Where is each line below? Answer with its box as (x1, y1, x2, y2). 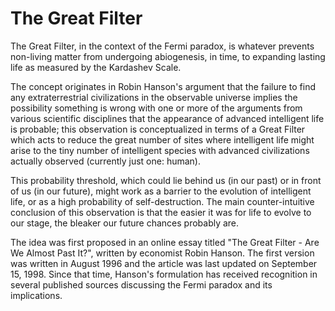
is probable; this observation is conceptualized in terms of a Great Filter (10, 123, 306, 135)
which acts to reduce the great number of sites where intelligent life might (10, 133, 315, 146)
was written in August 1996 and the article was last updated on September (10, 257, 318, 269)
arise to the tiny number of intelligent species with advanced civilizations (10, 144, 310, 156)
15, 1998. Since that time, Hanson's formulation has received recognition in (10, 268, 318, 280)
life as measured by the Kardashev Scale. (10, 61, 182, 73)
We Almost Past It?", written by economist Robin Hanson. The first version (10, 247, 315, 259)
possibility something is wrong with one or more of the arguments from (10, 102, 303, 114)
